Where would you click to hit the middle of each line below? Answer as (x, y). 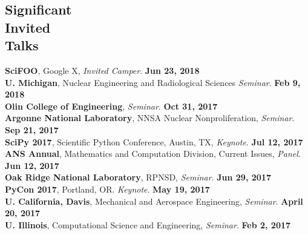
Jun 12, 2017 (32, 165)
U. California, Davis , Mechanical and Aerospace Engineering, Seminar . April (154, 201)
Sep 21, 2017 (32, 129)
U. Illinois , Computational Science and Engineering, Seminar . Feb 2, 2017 (148, 224)
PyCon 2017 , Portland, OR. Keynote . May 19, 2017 (107, 189)
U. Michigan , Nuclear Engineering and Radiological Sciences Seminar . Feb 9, (153, 82)
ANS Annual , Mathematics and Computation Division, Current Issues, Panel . (153, 154)
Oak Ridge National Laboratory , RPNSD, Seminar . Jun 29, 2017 (138, 177)
